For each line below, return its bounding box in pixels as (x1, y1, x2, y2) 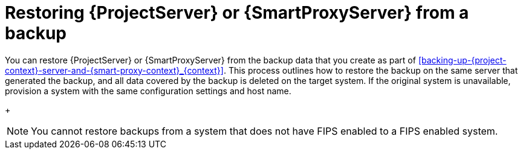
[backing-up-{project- (418, 54, 507, 65)
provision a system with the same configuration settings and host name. (5, 85, 291, 96)
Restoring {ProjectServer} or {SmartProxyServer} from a (5, 2, 469, 23)
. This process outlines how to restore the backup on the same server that (223, 65, 518, 75)
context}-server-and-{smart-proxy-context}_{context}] (5, 65, 224, 75)
